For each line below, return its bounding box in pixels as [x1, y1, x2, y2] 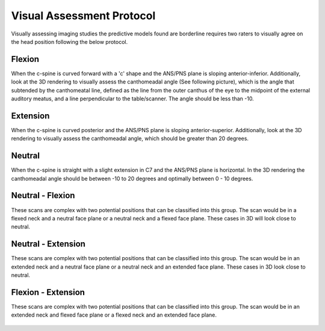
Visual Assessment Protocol [11, 9, 156, 22]
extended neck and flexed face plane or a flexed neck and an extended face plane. [11, 311, 217, 318]
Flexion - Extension [11, 287, 85, 297]
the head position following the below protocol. [11, 38, 128, 45]
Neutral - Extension [11, 239, 85, 249]
